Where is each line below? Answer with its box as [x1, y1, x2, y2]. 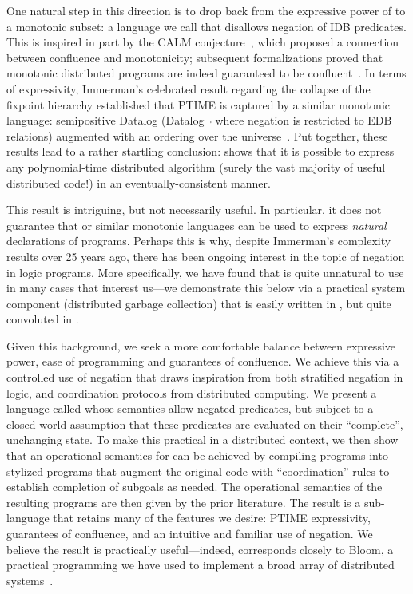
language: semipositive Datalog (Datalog [6, 112, 205, 129]
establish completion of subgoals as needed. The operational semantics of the [6, 478, 383, 495]
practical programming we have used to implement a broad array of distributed [6, 556, 395, 573]
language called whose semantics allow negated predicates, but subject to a [6, 400, 374, 417]
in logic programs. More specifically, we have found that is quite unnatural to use [6, 263, 404, 280]
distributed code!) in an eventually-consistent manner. [6, 174, 271, 191]
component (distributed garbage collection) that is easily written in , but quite [6, 295, 391, 311]
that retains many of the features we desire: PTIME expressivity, [53, 509, 371, 526]
